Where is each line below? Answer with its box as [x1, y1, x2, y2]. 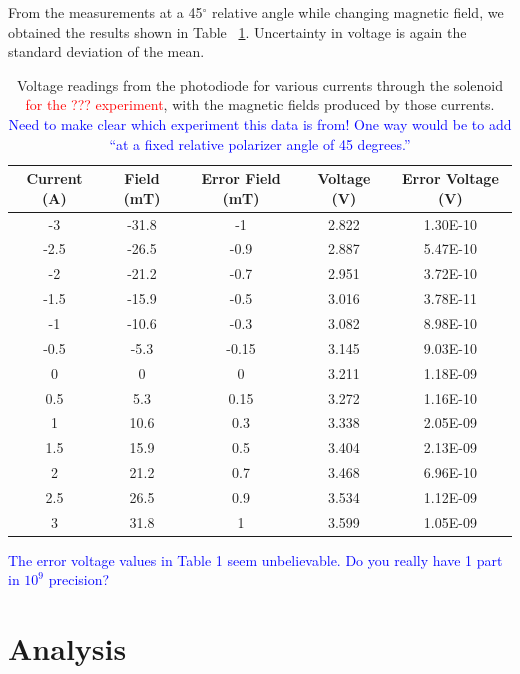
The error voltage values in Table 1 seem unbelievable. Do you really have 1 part [8, 549, 503, 570]
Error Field [201, 168, 281, 189]
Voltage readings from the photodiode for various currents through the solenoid [17, 74, 503, 95]
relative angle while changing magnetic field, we [211, 2, 504, 22]
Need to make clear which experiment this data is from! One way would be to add [8, 113, 512, 134]
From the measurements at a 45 [8, 2, 203, 22]
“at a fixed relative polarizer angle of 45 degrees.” [109, 133, 411, 154]
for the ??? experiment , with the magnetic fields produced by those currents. [25, 94, 495, 115]
